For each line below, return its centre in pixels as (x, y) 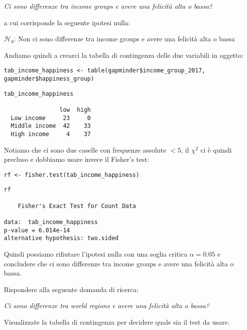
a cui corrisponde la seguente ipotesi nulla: (67, 22)
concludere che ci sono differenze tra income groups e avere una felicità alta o (119, 263)
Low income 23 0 (51, 118)
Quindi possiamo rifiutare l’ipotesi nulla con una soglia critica (96, 254)
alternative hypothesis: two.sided (61, 238)
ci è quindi (216, 149)
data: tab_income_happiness (51, 222)
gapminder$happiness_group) (49, 79)
